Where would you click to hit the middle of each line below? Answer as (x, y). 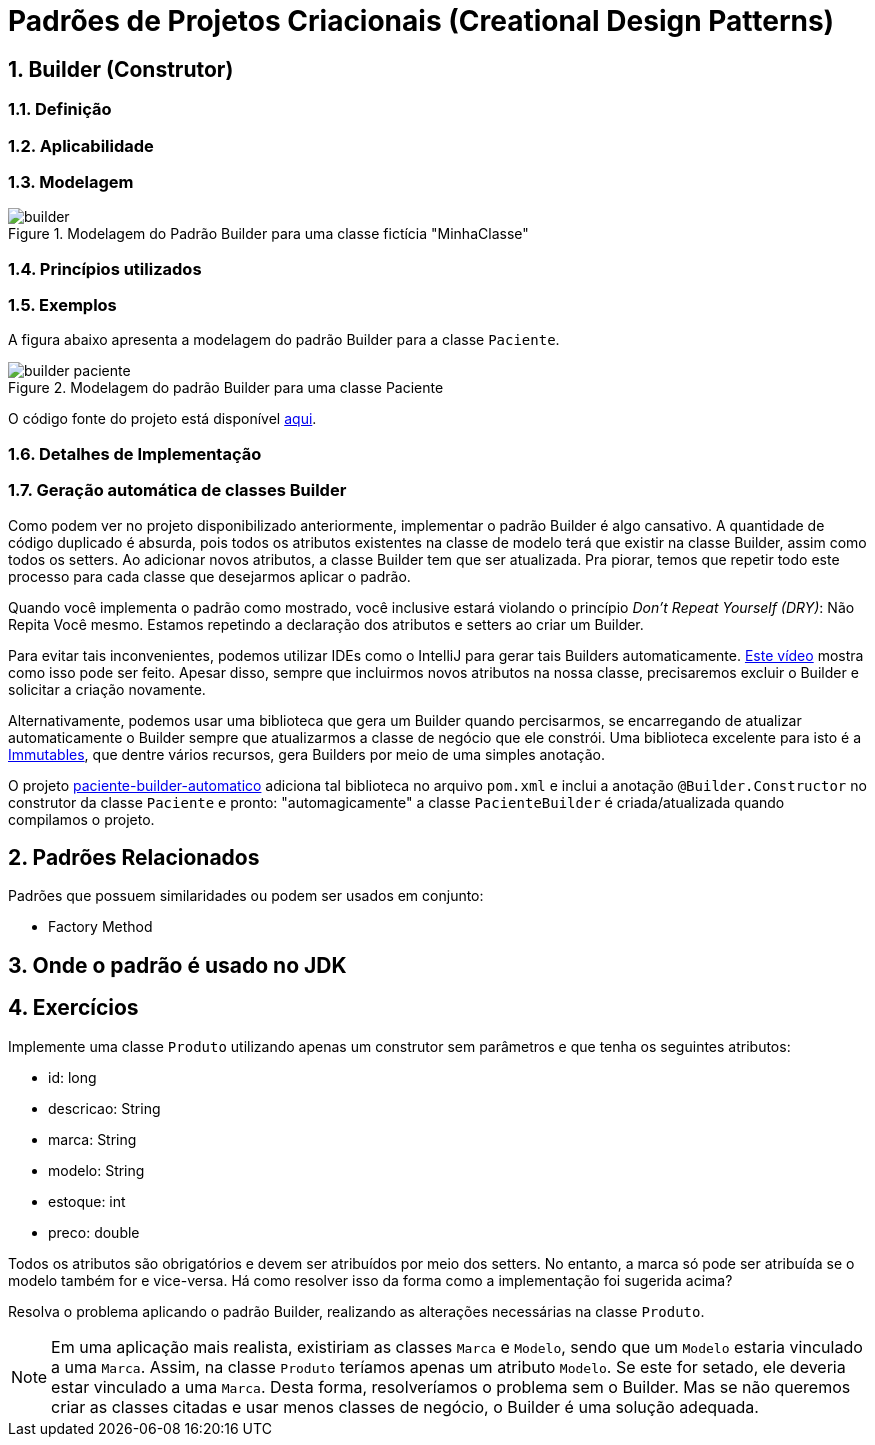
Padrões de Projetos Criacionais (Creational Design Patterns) (421, 21)
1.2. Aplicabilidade (81, 145)
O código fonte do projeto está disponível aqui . (162, 419)
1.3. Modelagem (71, 181)
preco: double (94, 1232)
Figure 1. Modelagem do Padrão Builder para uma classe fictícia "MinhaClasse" (268, 234)
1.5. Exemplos (62, 305)
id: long (72, 1077)
